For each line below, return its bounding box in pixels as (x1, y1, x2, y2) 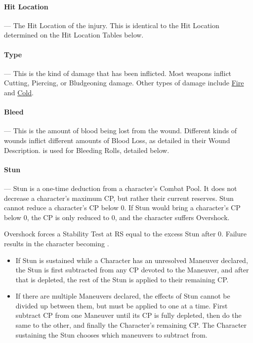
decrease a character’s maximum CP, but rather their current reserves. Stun (4, 192, 234, 203)
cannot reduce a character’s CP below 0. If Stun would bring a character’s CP (4, 202, 241, 213)
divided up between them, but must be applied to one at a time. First (15, 300, 228, 310)
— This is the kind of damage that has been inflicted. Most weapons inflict (4, 68, 232, 78)
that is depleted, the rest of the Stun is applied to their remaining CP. (15, 274, 229, 284)
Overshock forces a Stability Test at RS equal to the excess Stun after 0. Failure (4, 229, 247, 239)
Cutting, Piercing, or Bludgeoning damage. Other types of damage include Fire (4, 77, 244, 88)
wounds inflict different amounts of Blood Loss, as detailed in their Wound (4, 135, 230, 145)
